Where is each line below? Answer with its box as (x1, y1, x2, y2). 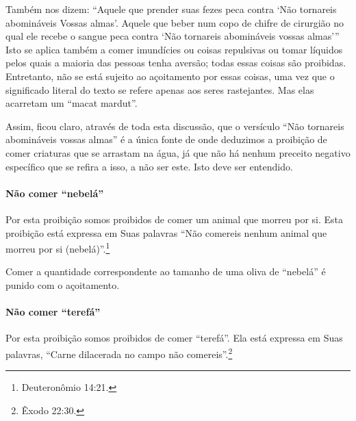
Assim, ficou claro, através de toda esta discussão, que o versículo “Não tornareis (5, 118, 344, 133)
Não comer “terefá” (5, 305, 101, 319)
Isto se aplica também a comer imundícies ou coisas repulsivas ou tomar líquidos (5, 42, 343, 56)
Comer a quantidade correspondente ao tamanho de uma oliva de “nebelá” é (5, 264, 326, 279)
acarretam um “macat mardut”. (5, 96, 138, 110)
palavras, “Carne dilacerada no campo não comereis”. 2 (5, 344, 233, 361)
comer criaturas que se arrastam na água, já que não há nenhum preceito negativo (5, 145, 351, 160)
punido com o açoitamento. (5, 277, 120, 292)
